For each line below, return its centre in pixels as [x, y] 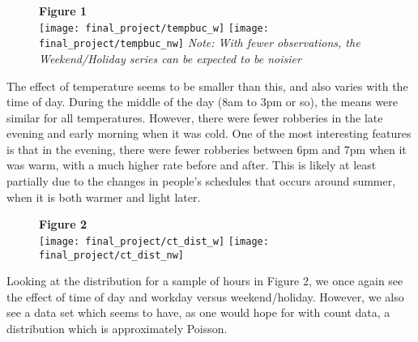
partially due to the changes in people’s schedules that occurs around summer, [201, 181]
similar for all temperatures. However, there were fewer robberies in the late [195, 117]
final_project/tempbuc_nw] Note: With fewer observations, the [200, 43]
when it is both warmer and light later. [104, 197]
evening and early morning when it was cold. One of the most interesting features [209, 133]
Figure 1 [63, 11]
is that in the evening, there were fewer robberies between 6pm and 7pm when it [207, 149]
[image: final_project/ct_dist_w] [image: [154, 241]
